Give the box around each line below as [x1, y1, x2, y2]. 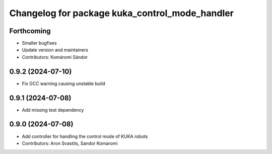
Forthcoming [9, 27, 51, 35]
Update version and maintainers [22, 47, 88, 53]
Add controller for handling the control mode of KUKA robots [22, 133, 148, 139]
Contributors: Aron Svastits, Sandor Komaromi [22, 140, 118, 146]
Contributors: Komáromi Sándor [22, 54, 88, 60]
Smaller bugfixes [22, 40, 57, 46]
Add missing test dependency [22, 107, 84, 113]
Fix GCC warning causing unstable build [22, 81, 105, 87]
